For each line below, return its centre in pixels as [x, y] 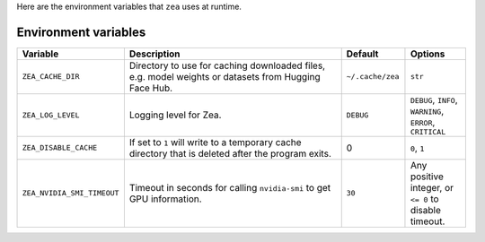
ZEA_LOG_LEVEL [51, 115]
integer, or [432, 187]
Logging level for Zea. [175, 115]
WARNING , [427, 110]
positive [427, 177]
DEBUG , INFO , [434, 99]
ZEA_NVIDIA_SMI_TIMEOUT [71, 193]
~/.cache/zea [373, 77]
